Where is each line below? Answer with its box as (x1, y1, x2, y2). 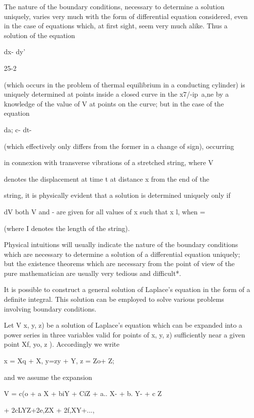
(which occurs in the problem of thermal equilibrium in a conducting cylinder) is (4, 79, 245, 89)
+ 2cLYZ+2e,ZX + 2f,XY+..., (4, 404, 95, 415)
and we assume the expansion (4, 372, 92, 382)
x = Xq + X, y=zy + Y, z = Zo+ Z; (4, 355, 114, 366)
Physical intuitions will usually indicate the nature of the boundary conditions (4, 239, 238, 250)
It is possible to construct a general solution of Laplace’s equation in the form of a (4, 284, 250, 294)
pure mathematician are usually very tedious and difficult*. (4, 268, 181, 278)
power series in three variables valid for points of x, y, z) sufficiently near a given (4, 329, 245, 339)
